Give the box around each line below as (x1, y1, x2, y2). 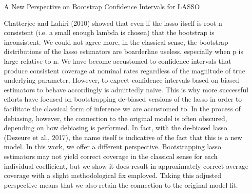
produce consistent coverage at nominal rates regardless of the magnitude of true (4, 65, 245, 75)
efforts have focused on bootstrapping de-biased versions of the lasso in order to (4, 94, 242, 104)
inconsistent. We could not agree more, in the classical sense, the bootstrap (4, 36, 228, 47)
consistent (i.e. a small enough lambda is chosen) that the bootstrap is (4, 27, 214, 37)
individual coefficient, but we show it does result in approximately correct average (4, 160, 249, 171)
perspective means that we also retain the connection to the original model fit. (4, 179, 238, 190)
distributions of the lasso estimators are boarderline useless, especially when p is (4, 46, 244, 56)
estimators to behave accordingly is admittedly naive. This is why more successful (4, 84, 249, 94)
